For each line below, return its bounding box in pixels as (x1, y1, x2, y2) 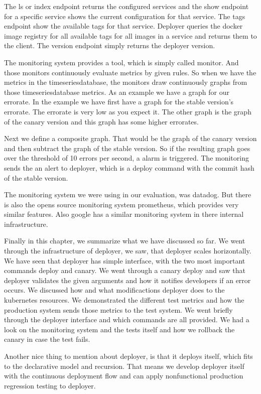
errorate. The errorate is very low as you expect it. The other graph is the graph (4, 106, 251, 116)
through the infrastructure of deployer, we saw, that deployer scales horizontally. (4, 245, 251, 256)
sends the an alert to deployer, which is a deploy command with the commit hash (4, 162, 254, 173)
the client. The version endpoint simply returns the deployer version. (4, 40, 215, 51)
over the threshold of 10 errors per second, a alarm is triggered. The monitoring (4, 153, 249, 163)
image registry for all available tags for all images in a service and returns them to (4, 30, 257, 41)
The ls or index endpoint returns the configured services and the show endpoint (4, 1, 249, 11)
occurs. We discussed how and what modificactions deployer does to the (4, 285, 225, 295)
